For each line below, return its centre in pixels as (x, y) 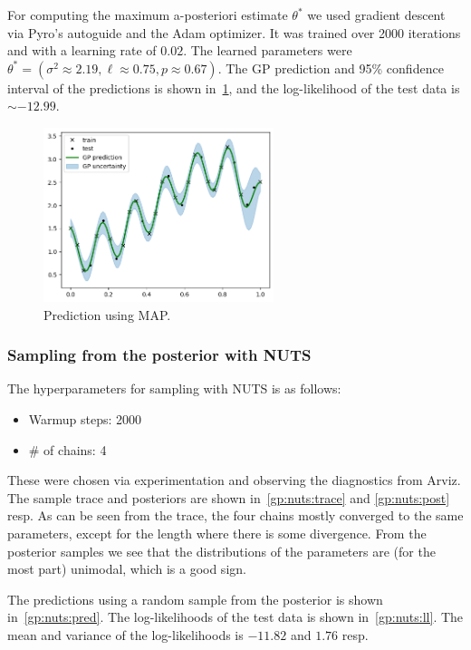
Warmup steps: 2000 (85, 419)
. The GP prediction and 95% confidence (331, 68)
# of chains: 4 (67, 449)
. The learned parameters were (268, 50)
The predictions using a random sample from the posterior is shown (195, 599)
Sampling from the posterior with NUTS (159, 355)
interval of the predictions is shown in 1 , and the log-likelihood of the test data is (234, 87)
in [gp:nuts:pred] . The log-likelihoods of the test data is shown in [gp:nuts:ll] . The (235, 617)
